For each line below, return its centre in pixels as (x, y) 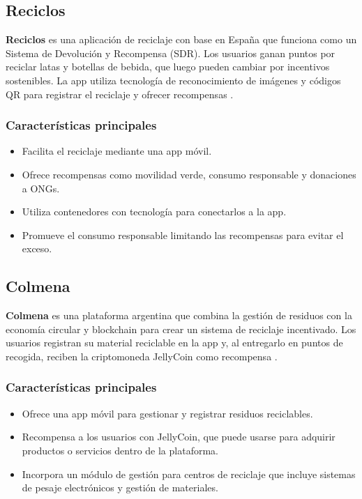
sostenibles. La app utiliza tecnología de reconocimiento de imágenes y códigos (173, 80)
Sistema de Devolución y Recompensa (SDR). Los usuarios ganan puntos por (171, 53)
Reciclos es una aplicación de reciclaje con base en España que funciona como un (181, 39)
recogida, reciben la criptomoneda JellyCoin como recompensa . (142, 356)
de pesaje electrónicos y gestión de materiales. (120, 488)
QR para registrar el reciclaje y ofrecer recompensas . (120, 94)
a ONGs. (41, 188)
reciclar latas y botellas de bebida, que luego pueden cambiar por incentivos (168, 67)
